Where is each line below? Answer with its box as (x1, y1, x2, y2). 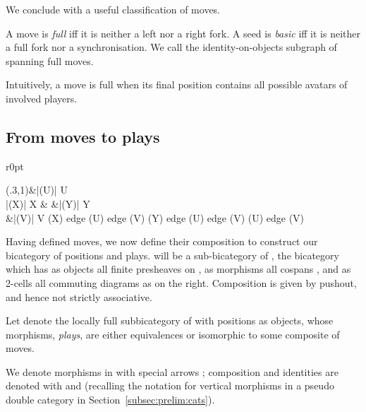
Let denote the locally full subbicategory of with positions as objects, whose (6, 313, 334, 328)
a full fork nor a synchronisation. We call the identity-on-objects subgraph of (6, 40, 337, 54)
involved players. (6, 90, 78, 105)
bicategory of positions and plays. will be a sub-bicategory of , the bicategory (6, 247, 339, 262)
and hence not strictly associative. (6, 289, 152, 304)
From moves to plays (6, 125, 160, 147)
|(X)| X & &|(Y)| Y (6, 196, 90, 211)
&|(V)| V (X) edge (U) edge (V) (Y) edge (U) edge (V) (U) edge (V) (6, 210, 305, 225)
